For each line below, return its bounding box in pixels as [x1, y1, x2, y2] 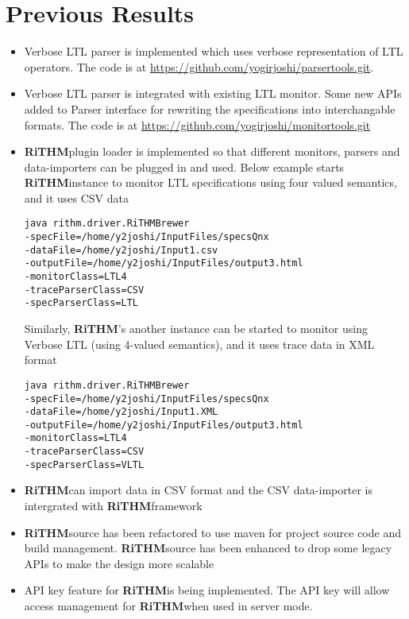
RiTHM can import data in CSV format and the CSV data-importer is [24, 482, 372, 498]
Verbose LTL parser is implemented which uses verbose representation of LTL [24, 43, 403, 60]
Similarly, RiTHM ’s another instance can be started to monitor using [24, 320, 368, 337]
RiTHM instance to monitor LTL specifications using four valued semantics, [24, 174, 397, 191]
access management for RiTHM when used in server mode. [24, 598, 313, 613]
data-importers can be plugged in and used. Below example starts [24, 158, 345, 175]
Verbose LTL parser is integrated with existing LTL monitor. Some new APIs [24, 85, 402, 102]
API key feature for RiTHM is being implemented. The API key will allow [24, 582, 390, 598]
